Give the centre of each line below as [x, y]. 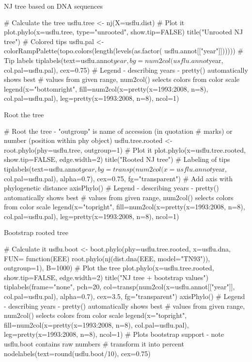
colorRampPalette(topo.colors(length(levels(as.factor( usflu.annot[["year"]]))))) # [124, 51]
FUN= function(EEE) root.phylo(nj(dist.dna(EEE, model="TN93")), [107, 258]
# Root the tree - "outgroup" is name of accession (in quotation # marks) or [118, 131]
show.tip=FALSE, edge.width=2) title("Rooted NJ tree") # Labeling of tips [117, 159]
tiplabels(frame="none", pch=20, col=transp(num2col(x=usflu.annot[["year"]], [119, 287]
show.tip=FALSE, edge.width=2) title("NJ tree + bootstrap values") [106, 277]
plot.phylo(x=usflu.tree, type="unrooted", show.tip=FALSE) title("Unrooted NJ [124, 32]
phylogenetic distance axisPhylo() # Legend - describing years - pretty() [111, 188]
